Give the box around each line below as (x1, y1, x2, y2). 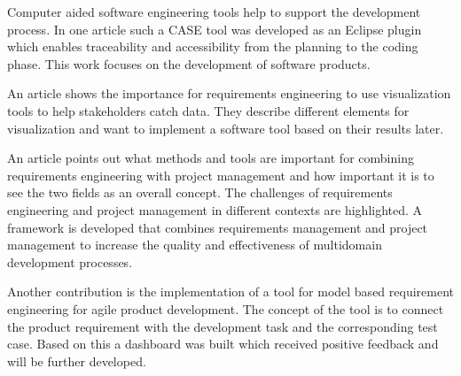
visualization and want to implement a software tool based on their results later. (7, 119, 444, 137)
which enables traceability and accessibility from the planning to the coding (7, 37, 418, 56)
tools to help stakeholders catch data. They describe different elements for (7, 101, 410, 119)
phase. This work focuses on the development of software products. (7, 54, 371, 73)
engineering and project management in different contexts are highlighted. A (7, 200, 423, 219)
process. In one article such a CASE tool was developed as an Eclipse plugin (7, 19, 422, 38)
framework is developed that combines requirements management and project (7, 218, 428, 236)
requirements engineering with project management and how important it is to (7, 165, 434, 184)
